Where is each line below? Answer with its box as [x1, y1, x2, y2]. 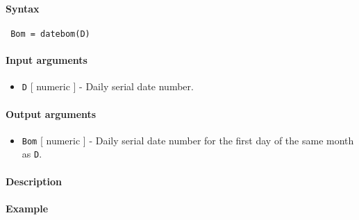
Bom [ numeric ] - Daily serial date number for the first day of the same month [22, 133, 354, 147]
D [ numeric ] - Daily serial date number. [22, 79, 194, 94]
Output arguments [6, 106, 97, 121]
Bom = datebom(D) [10, 28, 90, 39]
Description [6, 174, 62, 188]
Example [6, 201, 49, 215]
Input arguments [6, 53, 87, 67]
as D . [22, 146, 42, 161]
